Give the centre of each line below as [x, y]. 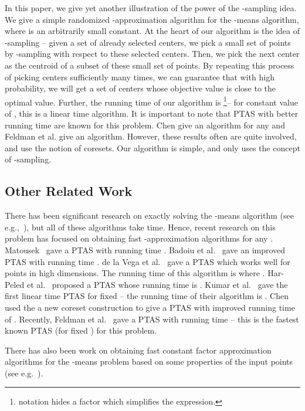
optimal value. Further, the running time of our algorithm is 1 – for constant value [151, 101]
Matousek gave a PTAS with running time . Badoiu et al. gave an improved [145, 249]
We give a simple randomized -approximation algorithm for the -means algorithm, [152, 19]
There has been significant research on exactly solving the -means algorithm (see [149, 215]
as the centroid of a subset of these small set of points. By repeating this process [150, 65]
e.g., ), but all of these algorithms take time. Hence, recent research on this [140, 227]
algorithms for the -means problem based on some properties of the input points [149, 361]
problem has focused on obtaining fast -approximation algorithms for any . [139, 238]
